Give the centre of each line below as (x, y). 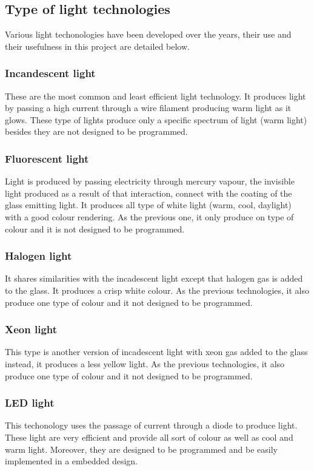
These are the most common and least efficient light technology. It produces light (155, 96)
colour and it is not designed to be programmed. (95, 229)
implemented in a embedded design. (72, 461)
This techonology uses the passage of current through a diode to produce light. (151, 425)
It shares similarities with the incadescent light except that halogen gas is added (154, 278)
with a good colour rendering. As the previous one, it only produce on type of (149, 216)
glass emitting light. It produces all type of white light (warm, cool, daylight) (148, 205)
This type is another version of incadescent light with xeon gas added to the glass (156, 352)
